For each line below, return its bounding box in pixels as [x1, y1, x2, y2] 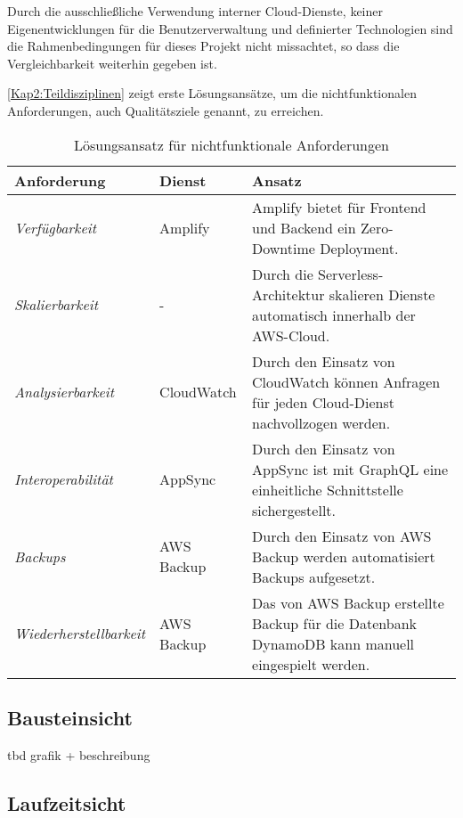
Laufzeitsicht [7, 789, 126, 816]
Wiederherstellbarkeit [14, 623, 146, 644]
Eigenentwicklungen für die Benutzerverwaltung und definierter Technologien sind [7, 19, 453, 37]
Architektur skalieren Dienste [252, 283, 435, 305]
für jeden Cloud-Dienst [252, 391, 394, 413]
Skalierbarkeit [14, 294, 99, 315]
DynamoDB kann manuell [252, 633, 415, 654]
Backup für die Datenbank [252, 612, 417, 634]
